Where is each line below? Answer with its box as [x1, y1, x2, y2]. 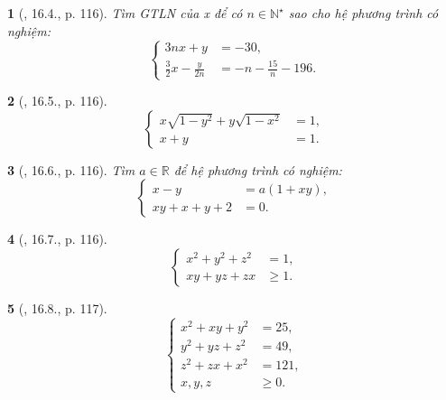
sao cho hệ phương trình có [288, 4, 439, 22]
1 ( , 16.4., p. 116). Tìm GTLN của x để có [7, 4, 243, 22]
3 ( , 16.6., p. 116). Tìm [7, 160, 135, 179]
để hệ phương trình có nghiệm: [173, 160, 342, 179]
